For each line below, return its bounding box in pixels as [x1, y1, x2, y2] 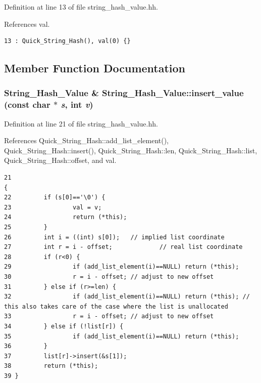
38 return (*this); [4, 362, 98, 370]
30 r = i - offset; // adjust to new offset [4, 273, 214, 281]
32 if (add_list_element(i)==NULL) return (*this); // [4, 293, 250, 301]
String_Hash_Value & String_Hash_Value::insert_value [4, 87, 244, 99]
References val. [4, 18, 50, 29]
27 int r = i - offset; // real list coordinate [4, 243, 243, 251]
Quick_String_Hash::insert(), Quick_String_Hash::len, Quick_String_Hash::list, [4, 145, 257, 155]
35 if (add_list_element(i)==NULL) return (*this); [4, 332, 239, 340]
